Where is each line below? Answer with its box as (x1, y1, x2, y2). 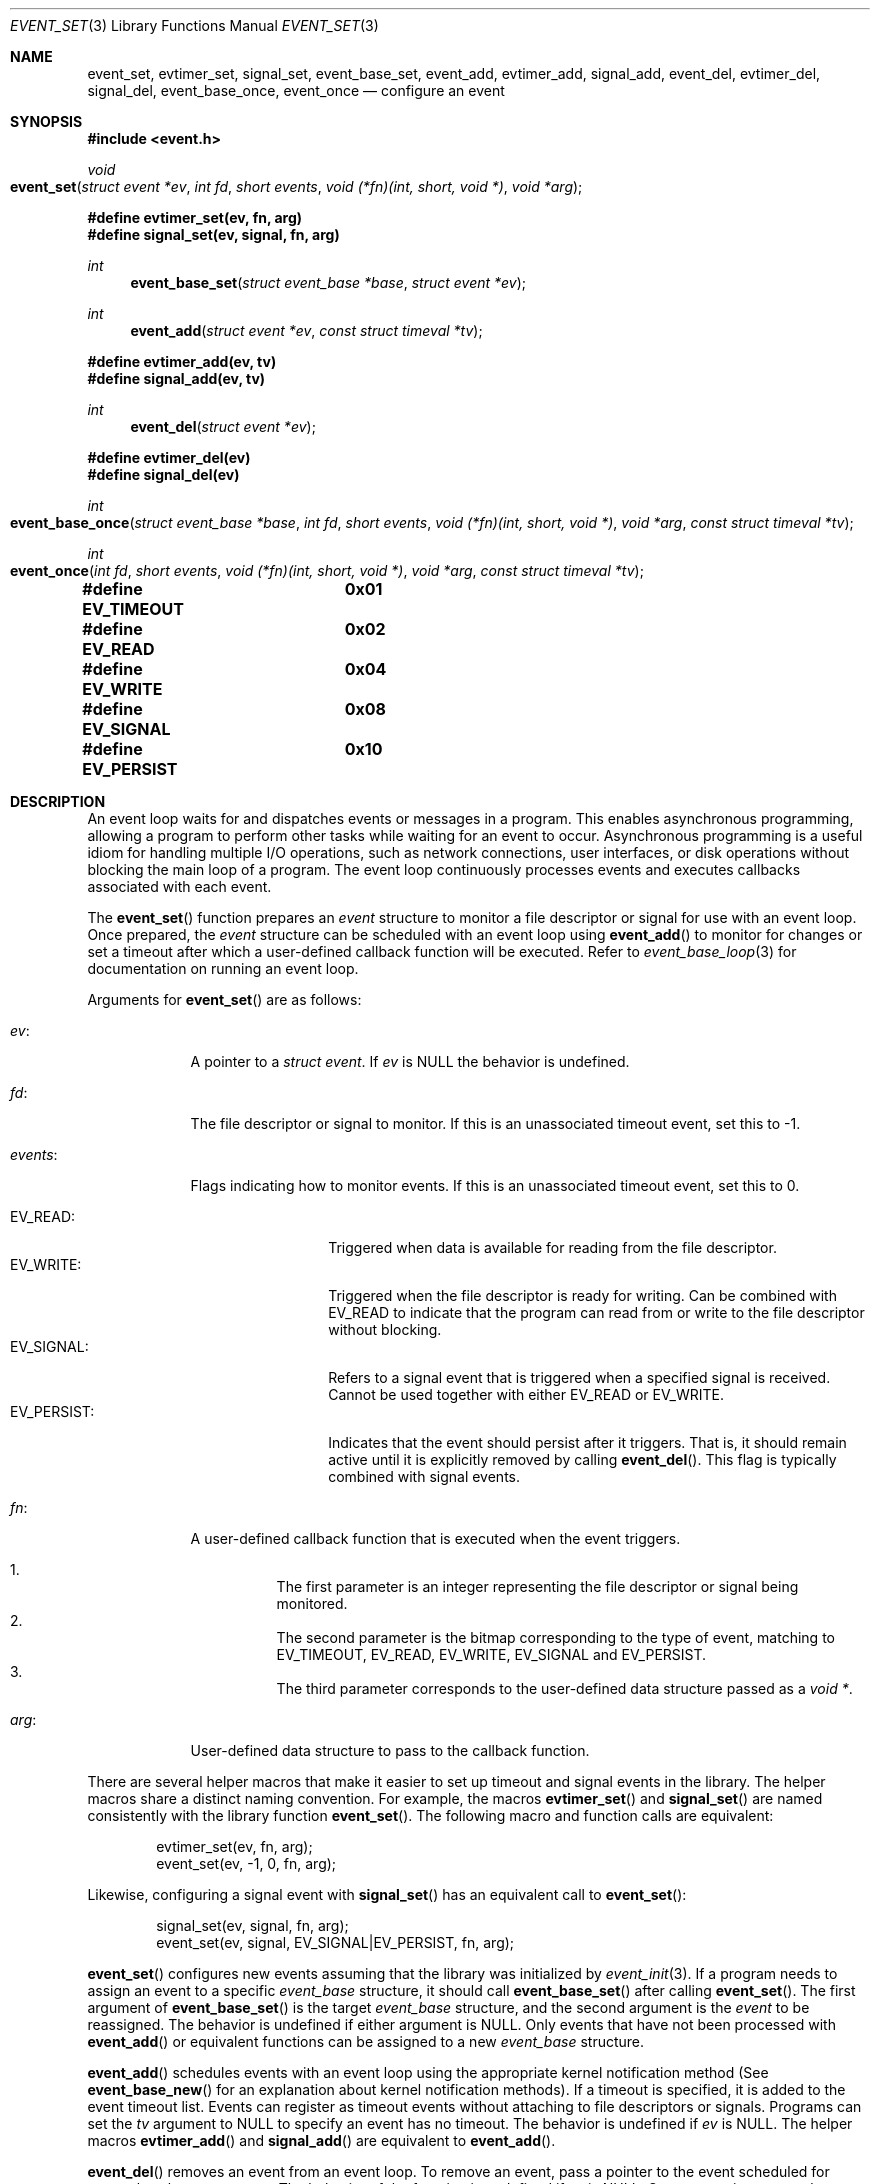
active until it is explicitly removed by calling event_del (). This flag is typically (328, 1451, 837, 1468)
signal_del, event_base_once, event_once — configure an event (87, 82, 505, 99)
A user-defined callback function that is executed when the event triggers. (190, 1530, 681, 1547)
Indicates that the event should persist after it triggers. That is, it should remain (328, 1434, 847, 1451)
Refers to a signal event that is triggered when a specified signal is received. (328, 1369, 831, 1386)
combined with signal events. (328, 1468, 521, 1485)
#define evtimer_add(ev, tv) (87, 353, 277, 370)
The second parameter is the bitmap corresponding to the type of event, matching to (276, 1629, 835, 1646)
